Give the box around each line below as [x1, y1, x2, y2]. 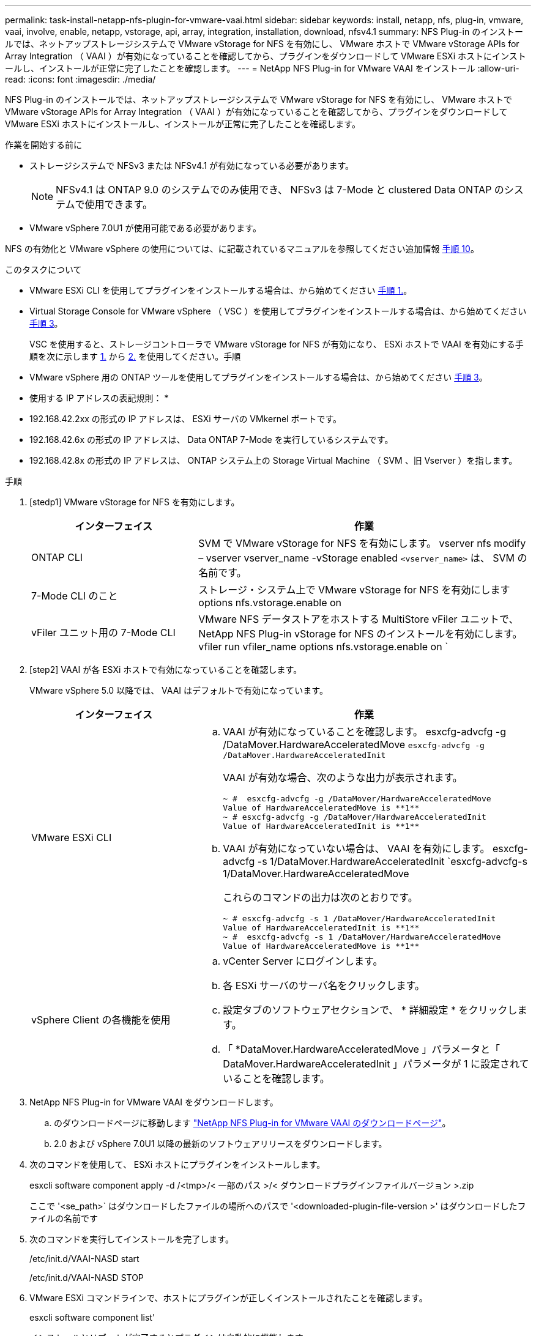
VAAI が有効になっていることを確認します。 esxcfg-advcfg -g [223, 726, 507, 738]
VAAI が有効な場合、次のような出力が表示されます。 [223, 771, 463, 784]
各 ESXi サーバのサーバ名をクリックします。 [223, 979, 425, 992]
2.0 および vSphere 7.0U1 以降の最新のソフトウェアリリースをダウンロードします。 [54, 1138, 387, 1149]
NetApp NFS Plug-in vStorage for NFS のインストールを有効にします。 [198, 628, 523, 640]
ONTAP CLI [31, 551, 83, 563]
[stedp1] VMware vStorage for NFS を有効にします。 [29, 497, 240, 507]
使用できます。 [84, 198, 152, 210]
